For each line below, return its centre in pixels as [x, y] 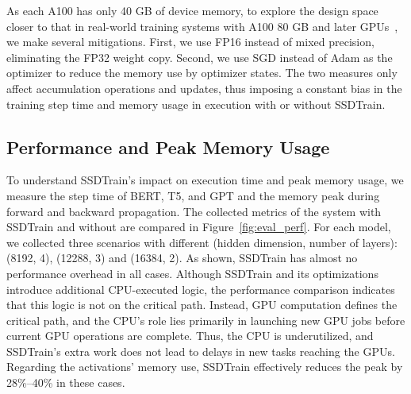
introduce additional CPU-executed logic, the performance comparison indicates [201, 289]
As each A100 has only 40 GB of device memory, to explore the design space [192, 10]
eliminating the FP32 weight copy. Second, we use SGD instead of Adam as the [200, 57]
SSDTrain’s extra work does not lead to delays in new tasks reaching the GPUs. [201, 351]
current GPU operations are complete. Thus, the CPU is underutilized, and [190, 336]
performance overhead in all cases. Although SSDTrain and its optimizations [192, 273]
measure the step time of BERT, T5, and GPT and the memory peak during [193, 195]
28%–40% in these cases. [66, 382]
